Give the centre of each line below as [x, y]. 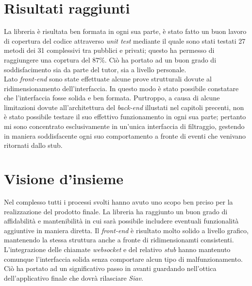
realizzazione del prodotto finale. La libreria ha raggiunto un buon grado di [116, 211]
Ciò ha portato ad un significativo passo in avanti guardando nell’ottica [110, 268]
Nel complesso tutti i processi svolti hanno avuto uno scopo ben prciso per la [118, 201]
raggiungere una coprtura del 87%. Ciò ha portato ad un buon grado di [110, 59]
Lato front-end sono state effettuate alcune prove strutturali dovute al [108, 79]
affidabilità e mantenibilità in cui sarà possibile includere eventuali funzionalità [121, 221]
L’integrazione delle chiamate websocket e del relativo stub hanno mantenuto [117, 249]
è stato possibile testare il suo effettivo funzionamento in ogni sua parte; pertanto [125, 117]
